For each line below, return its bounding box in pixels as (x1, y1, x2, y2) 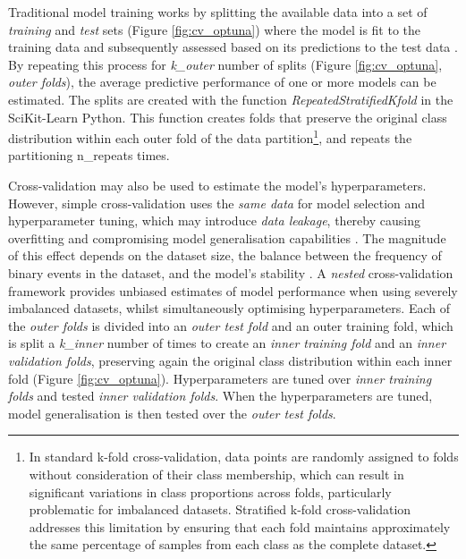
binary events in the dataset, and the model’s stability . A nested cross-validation (8, 263, 453, 282)
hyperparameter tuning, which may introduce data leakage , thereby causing (8, 211, 420, 230)
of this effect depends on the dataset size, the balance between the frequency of (8, 246, 442, 265)
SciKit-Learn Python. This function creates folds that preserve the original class (8, 107, 447, 126)
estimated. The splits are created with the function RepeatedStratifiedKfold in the (8, 89, 453, 108)
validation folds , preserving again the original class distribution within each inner (8, 351, 453, 369)
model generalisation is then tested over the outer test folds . (8, 403, 336, 422)
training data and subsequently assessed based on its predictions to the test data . (8, 38, 458, 56)
